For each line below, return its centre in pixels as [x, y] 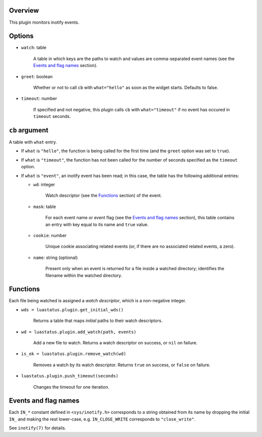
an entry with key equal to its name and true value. [97, 224]
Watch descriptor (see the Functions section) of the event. [104, 195]
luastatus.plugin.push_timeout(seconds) [70, 376]
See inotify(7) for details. [38, 428]
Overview [24, 10]
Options [21, 36]
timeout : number [39, 98]
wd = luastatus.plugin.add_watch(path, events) [79, 332]
